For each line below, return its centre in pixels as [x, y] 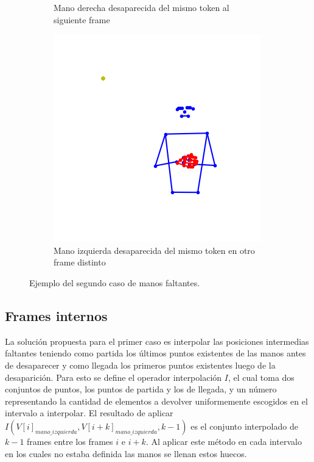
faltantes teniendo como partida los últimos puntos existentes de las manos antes [155, 353]
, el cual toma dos [261, 377]
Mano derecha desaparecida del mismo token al [141, 7]
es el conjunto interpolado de [244, 426]
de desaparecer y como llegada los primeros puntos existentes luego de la [140, 365]
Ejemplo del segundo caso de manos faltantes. [115, 282]
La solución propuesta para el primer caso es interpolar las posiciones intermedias [157, 341]
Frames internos [56, 315]
